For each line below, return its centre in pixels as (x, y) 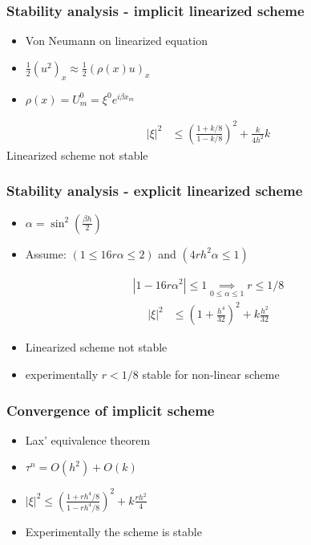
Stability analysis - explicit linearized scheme (155, 191)
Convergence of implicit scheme (111, 410)
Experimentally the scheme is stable (113, 531)
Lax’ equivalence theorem (88, 439)
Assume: (46, 253)
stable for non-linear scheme (211, 374)
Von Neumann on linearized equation (116, 41)
